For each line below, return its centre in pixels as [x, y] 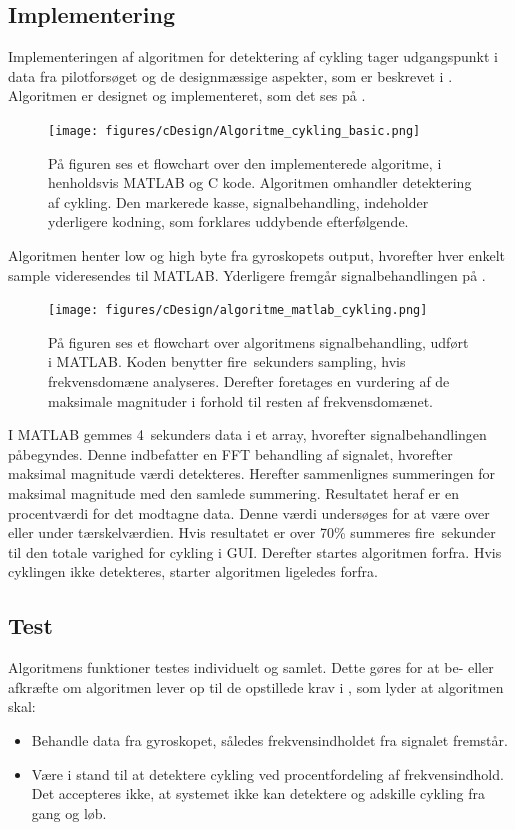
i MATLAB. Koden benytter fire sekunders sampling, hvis [227, 361]
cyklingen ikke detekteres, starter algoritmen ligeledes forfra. [193, 571]
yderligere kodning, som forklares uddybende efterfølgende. [228, 221]
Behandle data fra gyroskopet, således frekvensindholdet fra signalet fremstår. [269, 739]
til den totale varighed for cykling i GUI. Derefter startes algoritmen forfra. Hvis [255, 551]
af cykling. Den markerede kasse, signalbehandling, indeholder [238, 201]
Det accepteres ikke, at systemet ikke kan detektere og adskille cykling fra [258, 793]
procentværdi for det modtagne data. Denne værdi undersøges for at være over [249, 512]
